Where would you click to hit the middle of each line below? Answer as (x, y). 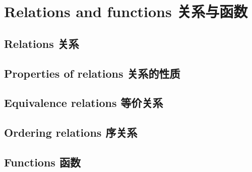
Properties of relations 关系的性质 (92, 73)
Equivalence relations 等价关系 (84, 103)
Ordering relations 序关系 (71, 132)
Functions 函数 (42, 162)
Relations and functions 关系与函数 (126, 11)
